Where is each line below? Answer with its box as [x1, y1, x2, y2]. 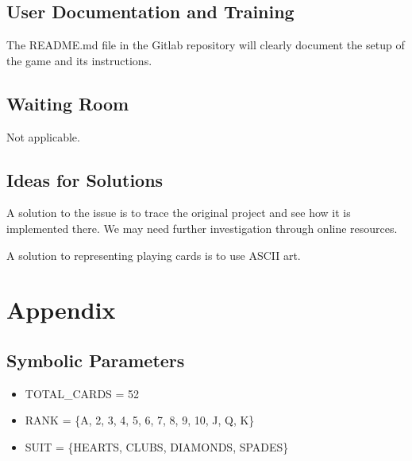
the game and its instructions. [6, 52, 152, 68]
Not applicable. [6, 128, 80, 145]
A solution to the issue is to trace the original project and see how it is [6, 204, 351, 221]
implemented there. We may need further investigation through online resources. [6, 219, 398, 236]
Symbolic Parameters [6, 347, 185, 372]
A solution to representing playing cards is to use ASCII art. [6, 246, 301, 263]
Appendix [6, 293, 116, 326]
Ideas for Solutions [6, 167, 164, 192]
